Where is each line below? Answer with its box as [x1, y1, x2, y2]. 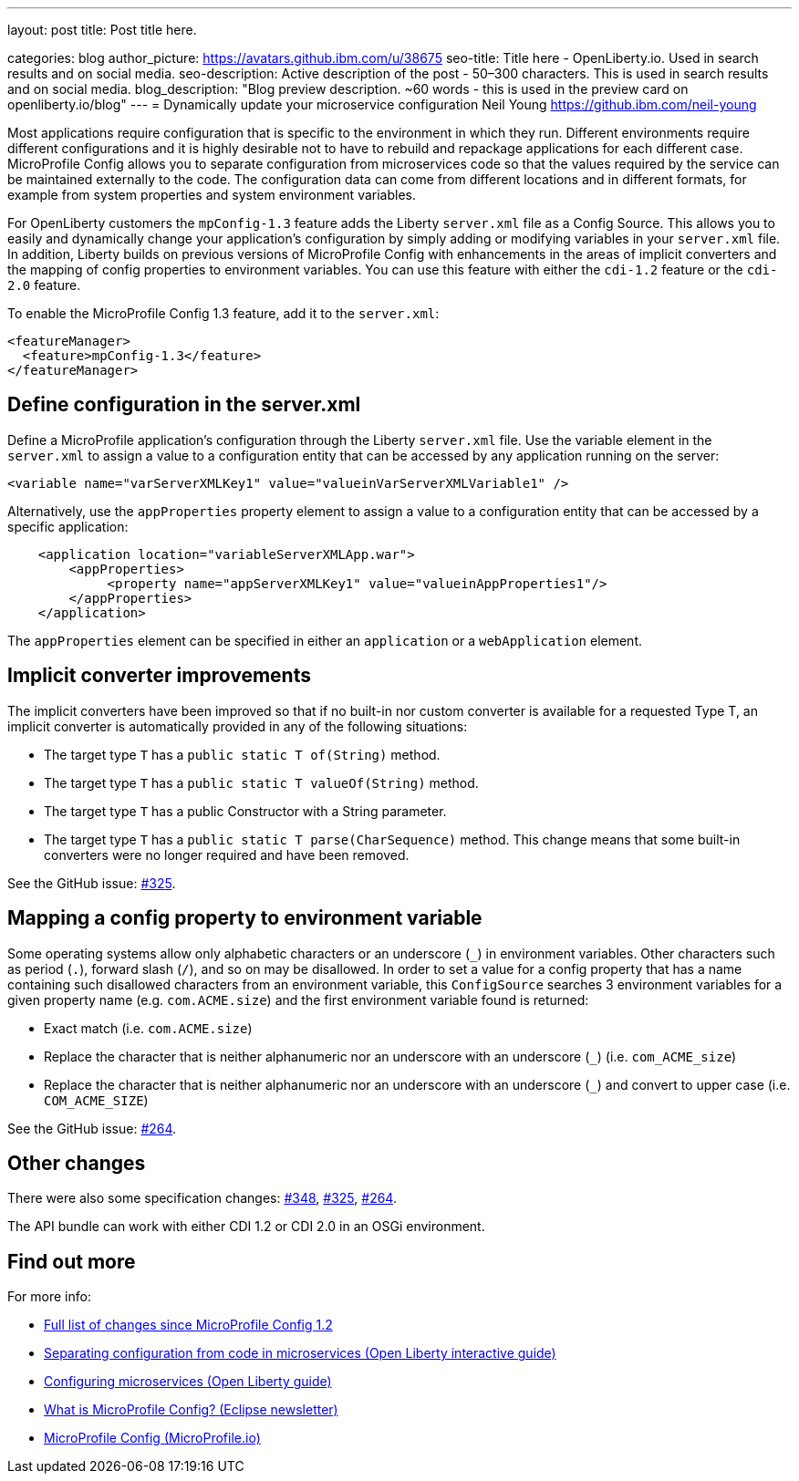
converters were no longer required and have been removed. [44, 846, 410, 863]
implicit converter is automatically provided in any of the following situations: [7, 718, 468, 734]
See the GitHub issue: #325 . [7, 875, 176, 891]
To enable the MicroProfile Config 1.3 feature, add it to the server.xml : [7, 306, 440, 321]
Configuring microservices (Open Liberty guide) [44, 1373, 332, 1390]
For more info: [7, 1289, 91, 1305]
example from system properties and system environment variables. [7, 187, 417, 202]
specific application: [7, 518, 129, 534]
